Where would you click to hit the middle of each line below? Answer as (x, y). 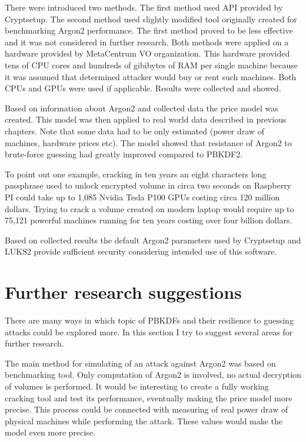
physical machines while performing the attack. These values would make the (144, 420)
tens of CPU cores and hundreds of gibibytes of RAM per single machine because (151, 65)
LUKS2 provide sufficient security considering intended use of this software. (141, 251)
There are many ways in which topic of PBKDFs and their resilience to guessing (149, 320)
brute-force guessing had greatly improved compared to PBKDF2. (124, 154)
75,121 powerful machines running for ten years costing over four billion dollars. (149, 220)
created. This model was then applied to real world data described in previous (146, 119)
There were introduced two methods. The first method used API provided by (144, 7)
